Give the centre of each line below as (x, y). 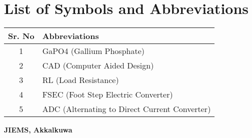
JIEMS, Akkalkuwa (38, 130)
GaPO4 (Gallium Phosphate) (93, 51)
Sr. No (21, 36)
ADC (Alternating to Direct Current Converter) (126, 109)
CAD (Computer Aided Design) (98, 65)
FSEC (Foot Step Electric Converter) (107, 94)
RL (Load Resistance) (80, 80)
